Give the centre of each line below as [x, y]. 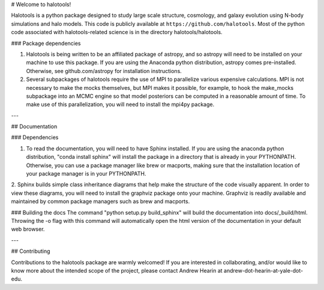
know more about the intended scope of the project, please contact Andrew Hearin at [117, 270]
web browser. [28, 229]
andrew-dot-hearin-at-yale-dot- [263, 270]
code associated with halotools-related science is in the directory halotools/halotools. [117, 32]
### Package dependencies [46, 43]
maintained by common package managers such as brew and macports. [100, 201]
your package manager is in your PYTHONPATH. [86, 174]
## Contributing [31, 251]
